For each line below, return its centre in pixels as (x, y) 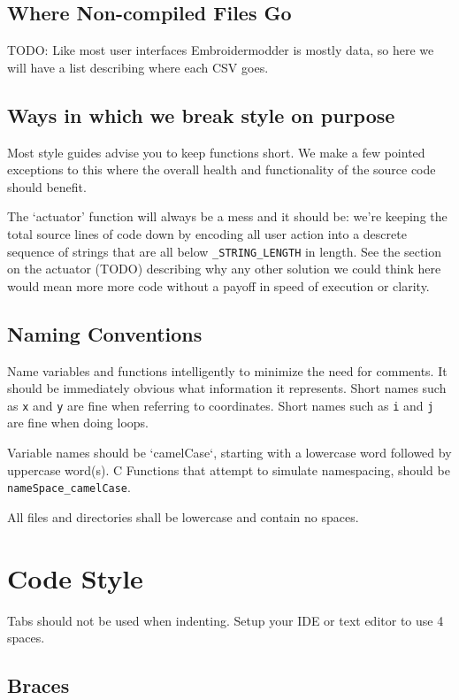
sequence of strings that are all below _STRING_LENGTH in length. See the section (225, 251)
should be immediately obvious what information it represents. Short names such (227, 388)
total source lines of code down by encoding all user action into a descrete (207, 233)
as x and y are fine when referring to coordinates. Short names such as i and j (221, 405)
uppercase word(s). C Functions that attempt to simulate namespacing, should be (229, 469)
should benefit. (47, 186)
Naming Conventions (105, 333)
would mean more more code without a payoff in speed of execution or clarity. (218, 285)
